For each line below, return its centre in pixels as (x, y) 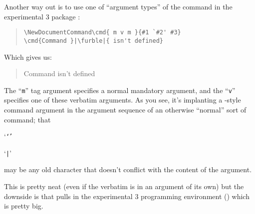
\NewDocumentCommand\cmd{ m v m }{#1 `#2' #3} (102, 33)
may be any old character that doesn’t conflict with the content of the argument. (128, 169)
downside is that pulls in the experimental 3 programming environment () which (127, 196)
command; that (27, 119)
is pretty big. (24, 206)
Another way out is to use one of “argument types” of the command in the (118, 6)
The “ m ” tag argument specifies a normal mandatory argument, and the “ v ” (120, 90)
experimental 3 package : (42, 16)
